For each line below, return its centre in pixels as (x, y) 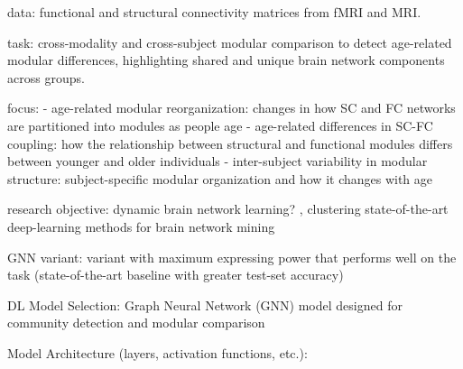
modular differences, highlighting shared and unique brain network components (226, 60)
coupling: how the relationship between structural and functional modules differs (230, 143)
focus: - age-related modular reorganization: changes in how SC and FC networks (231, 108)
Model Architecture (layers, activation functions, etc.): (157, 352)
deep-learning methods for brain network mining (141, 226)
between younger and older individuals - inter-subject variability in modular (218, 161)
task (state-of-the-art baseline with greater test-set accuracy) (176, 275)
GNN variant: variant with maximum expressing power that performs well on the (232, 257)
